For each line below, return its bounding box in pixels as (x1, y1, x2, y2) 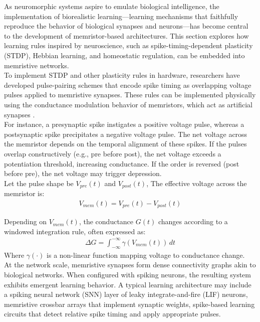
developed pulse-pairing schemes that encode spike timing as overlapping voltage (4, 79, 251, 90)
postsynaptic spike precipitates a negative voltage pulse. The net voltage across (4, 128, 247, 139)
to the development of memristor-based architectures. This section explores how (4, 30, 249, 41)
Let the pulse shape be (4, 178, 74, 188)
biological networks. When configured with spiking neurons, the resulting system (4, 269, 251, 279)
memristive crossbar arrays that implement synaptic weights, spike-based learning (4, 298, 255, 309)
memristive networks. (4, 60, 69, 70)
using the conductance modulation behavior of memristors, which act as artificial (4, 99, 252, 109)
